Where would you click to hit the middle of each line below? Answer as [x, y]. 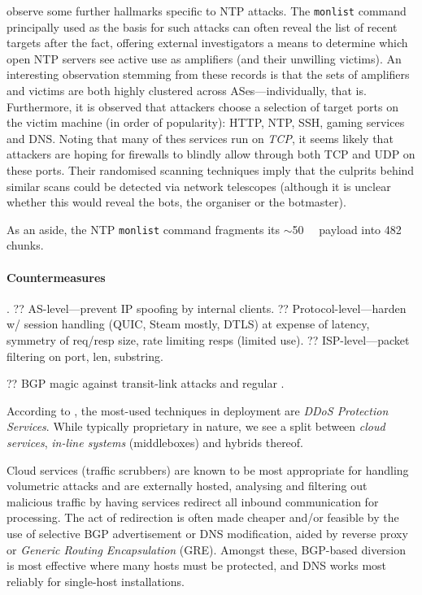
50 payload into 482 [347, 229]
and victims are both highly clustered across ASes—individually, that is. [187, 91]
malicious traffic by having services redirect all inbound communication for [193, 501]
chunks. [25, 245]
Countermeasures [56, 277]
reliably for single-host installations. [96, 581]
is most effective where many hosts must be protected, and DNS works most [197, 565]
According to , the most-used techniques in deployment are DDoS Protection [198, 410]
